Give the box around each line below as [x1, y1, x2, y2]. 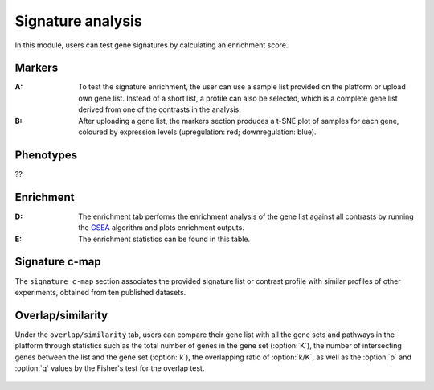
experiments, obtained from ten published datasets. [14, 287, 186, 297]
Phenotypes [14, 148, 78, 162]
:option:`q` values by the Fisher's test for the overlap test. [14, 363, 205, 373]
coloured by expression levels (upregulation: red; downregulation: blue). [78, 127, 317, 137]
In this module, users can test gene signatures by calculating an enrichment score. [14, 40, 289, 50]
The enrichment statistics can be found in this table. [78, 234, 251, 244]
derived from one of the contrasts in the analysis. [78, 105, 241, 114]
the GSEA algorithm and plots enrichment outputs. [78, 223, 244, 232]
